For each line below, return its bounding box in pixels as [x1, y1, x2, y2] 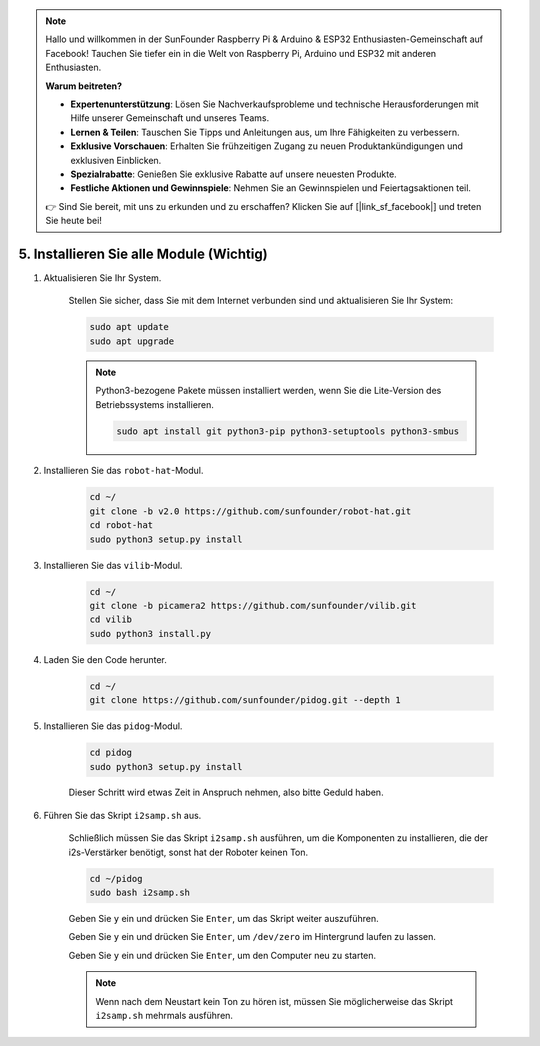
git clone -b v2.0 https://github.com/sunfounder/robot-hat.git [89, 505, 412, 517]
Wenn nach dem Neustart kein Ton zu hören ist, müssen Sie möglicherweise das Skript [95, 995, 454, 1007]
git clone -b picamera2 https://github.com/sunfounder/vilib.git [89, 600, 417, 611]
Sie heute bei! [45, 215, 102, 227]
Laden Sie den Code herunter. [43, 653, 167, 665]
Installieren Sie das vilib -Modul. [43, 559, 183, 571]
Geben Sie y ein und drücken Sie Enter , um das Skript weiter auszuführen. [68, 913, 379, 925]
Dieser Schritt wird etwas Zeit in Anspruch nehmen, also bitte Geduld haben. [68, 786, 384, 799]
